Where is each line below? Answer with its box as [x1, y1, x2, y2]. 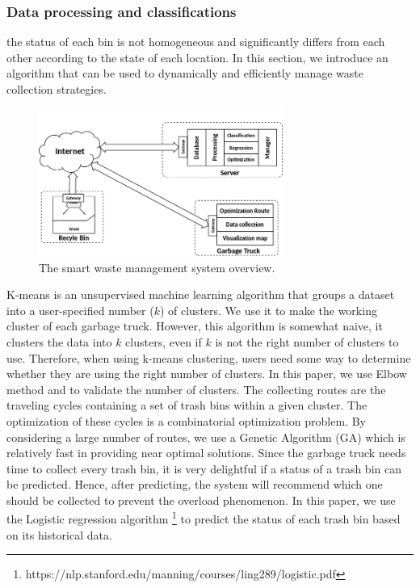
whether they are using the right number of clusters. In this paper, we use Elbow [6, 365, 407, 382]
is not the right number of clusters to [215, 333, 399, 350]
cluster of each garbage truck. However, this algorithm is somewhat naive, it [6, 317, 383, 334]
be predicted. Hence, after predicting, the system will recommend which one [6, 476, 383, 493]
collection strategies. [6, 81, 107, 97]
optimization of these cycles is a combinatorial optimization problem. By [6, 412, 366, 429]
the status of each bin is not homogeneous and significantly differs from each [6, 33, 385, 50]
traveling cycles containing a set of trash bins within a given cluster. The [6, 397, 367, 414]
